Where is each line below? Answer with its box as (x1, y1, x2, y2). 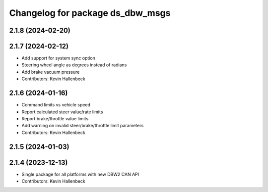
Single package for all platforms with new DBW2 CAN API (21, 171, 139, 177)
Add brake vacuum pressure (21, 69, 80, 75)
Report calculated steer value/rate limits (21, 109, 103, 115)
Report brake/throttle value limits (21, 115, 89, 121)
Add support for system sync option (21, 55, 95, 61)
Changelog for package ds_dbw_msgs (9, 7, 171, 18)
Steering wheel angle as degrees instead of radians (21, 62, 127, 68)
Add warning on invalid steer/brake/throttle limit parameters (21, 123, 144, 129)
